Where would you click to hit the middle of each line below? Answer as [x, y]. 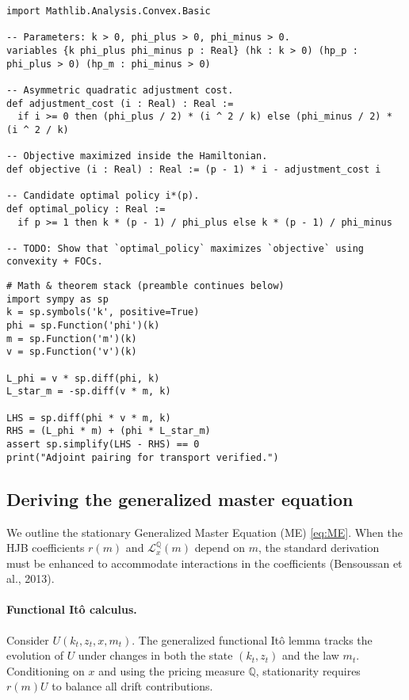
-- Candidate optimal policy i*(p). [103, 196]
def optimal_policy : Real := [86, 209]
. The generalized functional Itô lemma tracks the [252, 639]
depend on [220, 548]
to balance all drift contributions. [132, 686]
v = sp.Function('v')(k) [72, 352]
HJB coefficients [46, 548]
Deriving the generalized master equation [180, 498]
